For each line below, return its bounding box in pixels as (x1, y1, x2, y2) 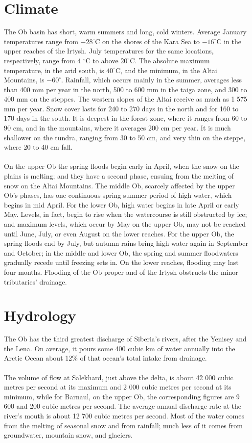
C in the (216, 36, 241, 46)
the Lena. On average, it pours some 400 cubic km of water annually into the (4, 343, 235, 353)
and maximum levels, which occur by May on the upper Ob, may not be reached (4, 219, 246, 229)
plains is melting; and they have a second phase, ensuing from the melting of (4, 171, 234, 181)
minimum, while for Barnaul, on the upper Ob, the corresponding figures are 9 (4, 391, 240, 401)
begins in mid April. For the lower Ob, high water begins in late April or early (4, 199, 239, 209)
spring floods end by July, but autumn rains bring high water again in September (4, 238, 248, 248)
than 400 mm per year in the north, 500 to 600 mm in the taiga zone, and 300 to (4, 84, 247, 94)
